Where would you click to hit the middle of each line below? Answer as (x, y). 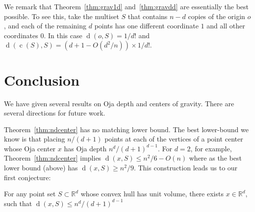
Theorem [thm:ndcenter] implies (53, 158)
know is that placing (35, 139)
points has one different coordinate (146, 26)
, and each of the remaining (45, 26)
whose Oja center (30, 148)
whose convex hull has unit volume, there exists (152, 194)
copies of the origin (217, 16)
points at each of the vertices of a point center (174, 139)
